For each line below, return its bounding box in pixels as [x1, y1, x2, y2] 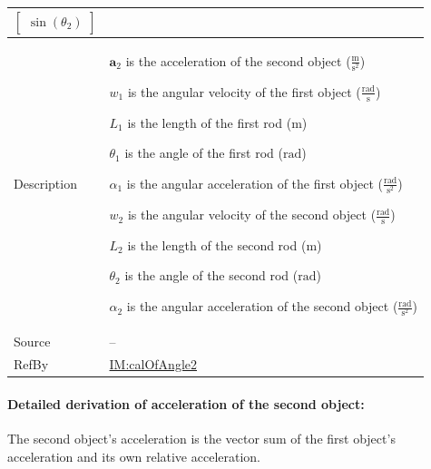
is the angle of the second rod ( [124, 266, 299, 285]
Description [14, 174, 77, 193]
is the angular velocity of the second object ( [127, 205, 377, 224]
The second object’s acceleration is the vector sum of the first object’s [7, 429, 396, 448]
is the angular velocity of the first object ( [127, 82, 361, 101]
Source [14, 332, 51, 351]
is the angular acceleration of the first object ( [126, 173, 384, 192]
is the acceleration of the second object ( [125, 51, 351, 70]
